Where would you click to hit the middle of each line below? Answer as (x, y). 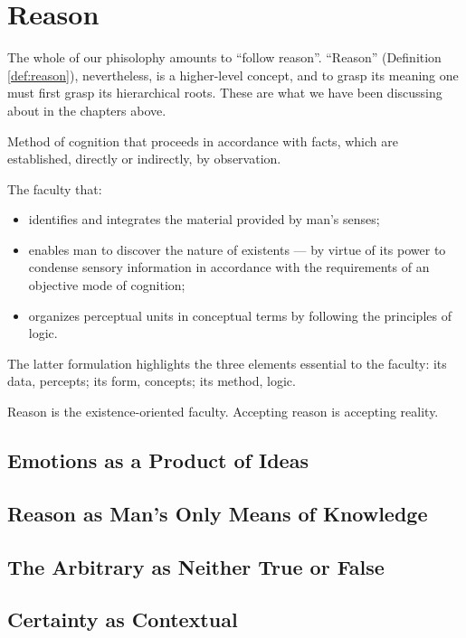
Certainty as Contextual (123, 619)
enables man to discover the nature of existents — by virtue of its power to (237, 249)
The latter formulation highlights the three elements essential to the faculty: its (227, 363)
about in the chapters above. (87, 110)
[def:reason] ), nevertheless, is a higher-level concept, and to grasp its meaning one (233, 75)
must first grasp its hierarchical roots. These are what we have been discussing (225, 93)
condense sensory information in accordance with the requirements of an (229, 267)
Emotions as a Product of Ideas (158, 460)
